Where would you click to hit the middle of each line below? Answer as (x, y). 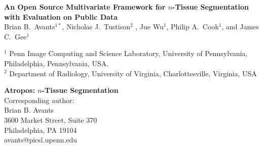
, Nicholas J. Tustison (96, 27)
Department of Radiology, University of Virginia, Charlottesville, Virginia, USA (133, 73)
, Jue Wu (149, 27)
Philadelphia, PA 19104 (41, 130)
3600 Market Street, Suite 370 (51, 119)
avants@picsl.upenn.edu (41, 140)
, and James (240, 27)
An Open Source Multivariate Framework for (85, 7)
